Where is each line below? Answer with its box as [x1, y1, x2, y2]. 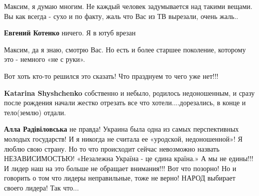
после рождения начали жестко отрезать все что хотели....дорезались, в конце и [4, 97, 246, 108]
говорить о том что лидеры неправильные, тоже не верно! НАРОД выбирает [4, 173, 236, 183]
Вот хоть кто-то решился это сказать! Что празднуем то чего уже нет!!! [4, 70, 219, 81]
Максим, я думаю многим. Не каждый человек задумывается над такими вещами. [4, 1, 253, 11]
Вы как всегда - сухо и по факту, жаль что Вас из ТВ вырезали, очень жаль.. [4, 10, 239, 21]
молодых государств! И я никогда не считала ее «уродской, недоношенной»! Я [4, 133, 243, 144]
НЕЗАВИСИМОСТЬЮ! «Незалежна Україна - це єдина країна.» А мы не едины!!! [4, 153, 254, 164]
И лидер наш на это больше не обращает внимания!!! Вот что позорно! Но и [4, 163, 237, 173]
